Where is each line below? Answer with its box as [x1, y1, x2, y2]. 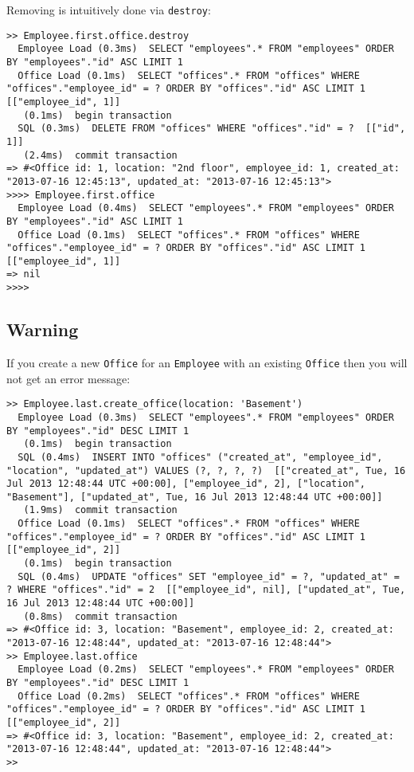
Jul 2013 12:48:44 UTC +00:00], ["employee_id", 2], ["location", [6, 478, 366, 490]
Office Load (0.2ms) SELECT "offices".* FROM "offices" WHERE [18, 690, 360, 702]
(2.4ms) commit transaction [23, 149, 178, 161]
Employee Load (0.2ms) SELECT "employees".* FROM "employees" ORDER [18, 664, 394, 676]
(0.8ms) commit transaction [23, 610, 178, 622]
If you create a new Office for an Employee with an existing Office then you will [6, 354, 408, 370]
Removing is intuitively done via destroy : [6, 2, 211, 18]
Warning [6, 317, 79, 342]
